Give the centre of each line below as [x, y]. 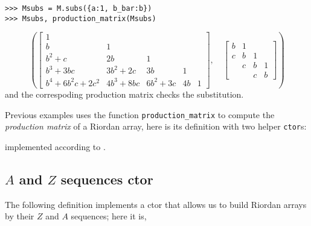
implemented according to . [55, 146]
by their [20, 216]
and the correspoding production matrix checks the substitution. [124, 94]
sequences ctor [107, 179]
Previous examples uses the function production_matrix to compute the [140, 114]
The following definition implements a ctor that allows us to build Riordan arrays [156, 204]
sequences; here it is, [109, 216]
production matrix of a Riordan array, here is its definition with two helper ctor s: [156, 126]
